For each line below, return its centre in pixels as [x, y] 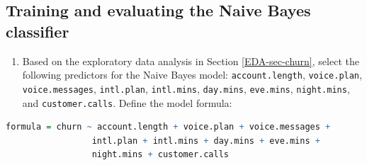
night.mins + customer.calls [160, 155]
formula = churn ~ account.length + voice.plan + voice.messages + [168, 127]
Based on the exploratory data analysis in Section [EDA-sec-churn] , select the [191, 61]
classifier [38, 31]
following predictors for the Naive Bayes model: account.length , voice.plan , [192, 75]
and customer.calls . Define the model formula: [127, 102]
